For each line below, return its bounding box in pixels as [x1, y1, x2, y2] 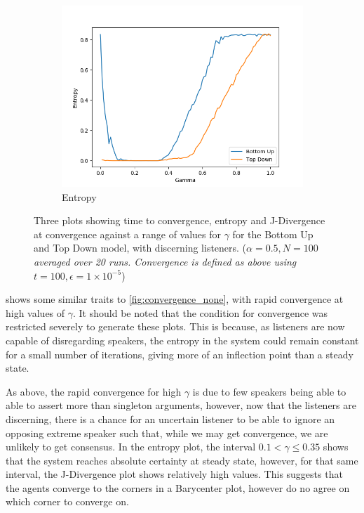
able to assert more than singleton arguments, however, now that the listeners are [6, 398, 356, 413]
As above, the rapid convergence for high [6, 384, 182, 398]
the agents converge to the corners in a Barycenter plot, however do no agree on [6, 480, 350, 495]
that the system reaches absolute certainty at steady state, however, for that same [6, 453, 358, 467]
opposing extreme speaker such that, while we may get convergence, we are [6, 425, 328, 440]
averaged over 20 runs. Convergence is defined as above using [34, 254, 297, 268]
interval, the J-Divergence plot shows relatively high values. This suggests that [6, 467, 343, 481]
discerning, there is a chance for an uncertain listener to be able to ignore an [6, 411, 335, 426]
